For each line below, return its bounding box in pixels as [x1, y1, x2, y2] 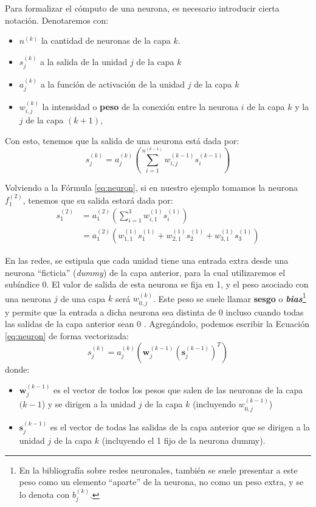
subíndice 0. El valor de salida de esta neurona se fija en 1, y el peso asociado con [5, 278, 309, 291]
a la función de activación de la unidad [40, 77, 185, 90]
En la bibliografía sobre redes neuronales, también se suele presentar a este [19, 463, 298, 476]
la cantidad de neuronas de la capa [41, 34, 171, 47]
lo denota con [19, 488, 70, 500]
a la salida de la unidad [40, 55, 128, 67]
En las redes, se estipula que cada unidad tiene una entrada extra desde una [5, 253, 289, 266]
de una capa [60, 292, 106, 305]
